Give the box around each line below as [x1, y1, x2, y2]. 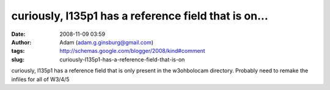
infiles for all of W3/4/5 [11, 75, 70, 83]
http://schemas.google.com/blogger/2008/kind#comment [59, 47, 205, 55]
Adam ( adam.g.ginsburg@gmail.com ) [59, 38, 154, 46]
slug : [11, 55, 24, 63]
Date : [11, 30, 26, 38]
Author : [11, 38, 32, 46]
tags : [11, 47, 25, 55]
